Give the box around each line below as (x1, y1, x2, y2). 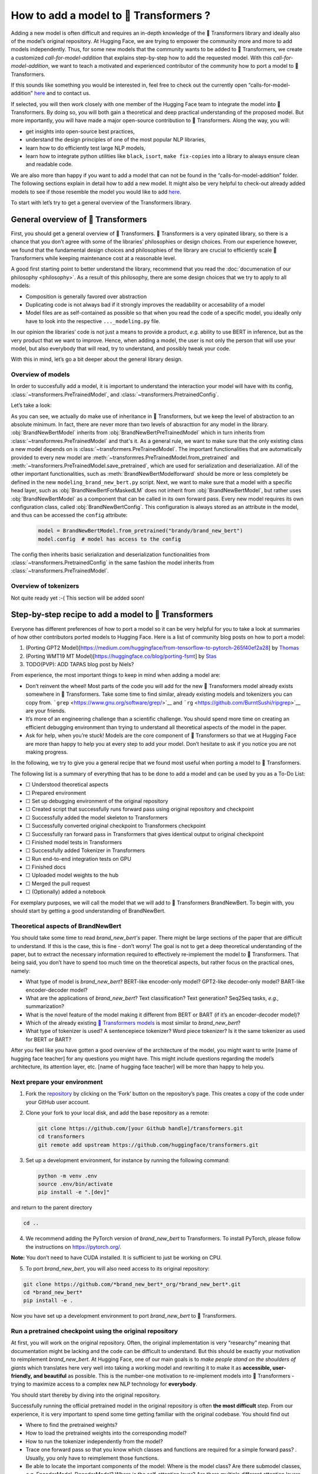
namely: (11, 967, 31, 974)
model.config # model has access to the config (38, 535, 181, 542)
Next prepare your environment (11, 1078, 103, 1086)
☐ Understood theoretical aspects (25, 781, 109, 788)
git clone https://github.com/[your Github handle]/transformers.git (38, 1125, 243, 1131)
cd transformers (38, 1133, 85, 1140)
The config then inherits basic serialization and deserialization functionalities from (11, 551, 210, 558)
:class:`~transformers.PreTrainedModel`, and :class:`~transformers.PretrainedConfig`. (11, 391, 219, 398)
